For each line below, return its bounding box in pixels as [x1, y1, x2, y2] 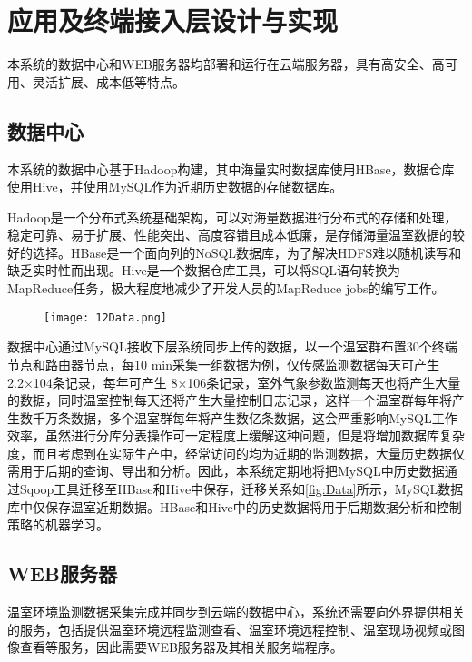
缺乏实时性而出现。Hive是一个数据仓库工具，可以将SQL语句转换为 [7, 261, 401, 280]
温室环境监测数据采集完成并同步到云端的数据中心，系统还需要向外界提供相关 [7, 602, 465, 621]
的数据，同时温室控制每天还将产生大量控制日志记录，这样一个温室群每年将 [7, 390, 452, 410]
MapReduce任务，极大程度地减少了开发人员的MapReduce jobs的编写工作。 [7, 279, 445, 298]
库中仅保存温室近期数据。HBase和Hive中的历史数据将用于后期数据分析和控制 [7, 497, 462, 516]
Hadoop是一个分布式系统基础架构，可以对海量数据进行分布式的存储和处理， [7, 207, 457, 226]
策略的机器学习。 [7, 515, 109, 534]
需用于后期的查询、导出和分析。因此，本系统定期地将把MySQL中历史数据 [7, 461, 445, 480]
